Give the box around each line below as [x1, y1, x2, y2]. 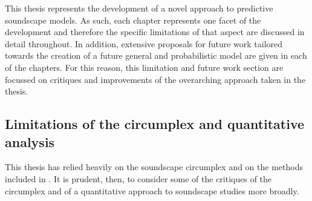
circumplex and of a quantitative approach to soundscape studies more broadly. [5, 184, 299, 197]
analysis [5, 132, 55, 151]
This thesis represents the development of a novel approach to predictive [5, 2, 273, 14]
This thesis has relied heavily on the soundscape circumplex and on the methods [5, 160, 303, 173]
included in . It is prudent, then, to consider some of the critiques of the [5, 172, 272, 185]
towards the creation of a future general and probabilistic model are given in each [5, 49, 307, 62]
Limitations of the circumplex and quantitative [5, 114, 305, 133]
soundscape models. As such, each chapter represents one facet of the [5, 13, 261, 26]
